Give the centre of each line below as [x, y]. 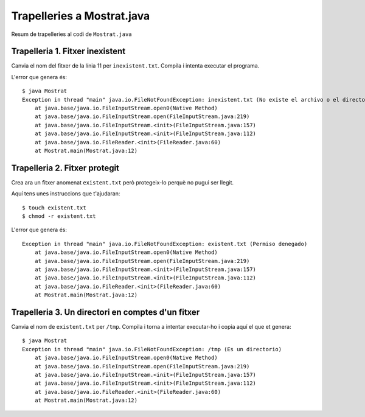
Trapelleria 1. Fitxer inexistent [68, 51]
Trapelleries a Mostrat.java [81, 16]
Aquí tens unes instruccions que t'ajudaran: [66, 194]
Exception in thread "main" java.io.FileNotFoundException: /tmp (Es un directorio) [152, 349]
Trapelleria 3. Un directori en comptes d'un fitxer [106, 312]
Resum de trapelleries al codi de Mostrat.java [71, 34]
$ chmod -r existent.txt [59, 216]
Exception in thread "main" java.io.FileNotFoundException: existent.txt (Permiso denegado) [165, 244]
